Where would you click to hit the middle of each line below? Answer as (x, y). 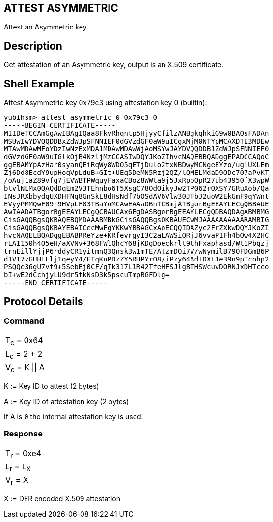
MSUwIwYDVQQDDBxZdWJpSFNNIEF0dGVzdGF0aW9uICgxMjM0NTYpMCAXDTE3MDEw (136, 141)
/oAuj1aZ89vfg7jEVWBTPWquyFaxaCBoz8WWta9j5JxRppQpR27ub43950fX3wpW (136, 181)
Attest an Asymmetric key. (46, 27)
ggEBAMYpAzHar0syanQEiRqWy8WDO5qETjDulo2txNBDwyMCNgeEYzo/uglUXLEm (136, 165)
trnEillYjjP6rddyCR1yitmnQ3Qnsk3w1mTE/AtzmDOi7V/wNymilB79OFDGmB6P (136, 251)
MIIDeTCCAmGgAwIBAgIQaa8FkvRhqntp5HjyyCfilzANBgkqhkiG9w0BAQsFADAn (136, 133)
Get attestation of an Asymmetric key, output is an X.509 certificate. (114, 65)
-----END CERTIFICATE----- (56, 283)
